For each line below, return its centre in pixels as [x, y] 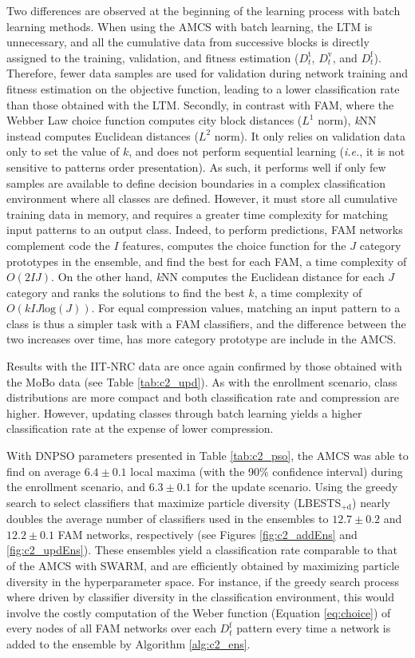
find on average [43, 471]
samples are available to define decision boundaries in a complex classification [196, 182]
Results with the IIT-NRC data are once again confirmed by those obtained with [204, 366]
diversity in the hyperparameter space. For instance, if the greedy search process [203, 581]
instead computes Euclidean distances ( [103, 135]
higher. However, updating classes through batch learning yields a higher [184, 412]
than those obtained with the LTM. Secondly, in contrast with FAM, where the [200, 104]
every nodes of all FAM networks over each [111, 628]
